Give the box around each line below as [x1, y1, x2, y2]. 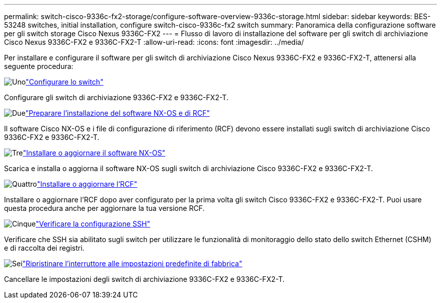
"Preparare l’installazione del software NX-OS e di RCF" [25, 109, 210, 117]
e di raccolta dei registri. [4, 244, 85, 252]
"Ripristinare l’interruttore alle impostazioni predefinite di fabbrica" [22, 259, 243, 268]
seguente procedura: [4, 62, 73, 70]
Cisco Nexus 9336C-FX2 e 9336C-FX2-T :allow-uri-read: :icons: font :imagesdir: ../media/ [4, 38, 304, 46]
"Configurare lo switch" [26, 78, 104, 86]
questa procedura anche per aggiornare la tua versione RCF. [4, 204, 205, 212]
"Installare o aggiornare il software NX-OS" [23, 148, 166, 157]
